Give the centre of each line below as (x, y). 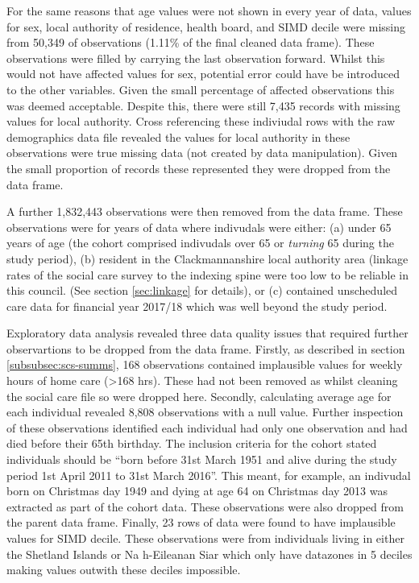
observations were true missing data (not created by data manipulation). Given (202, 153)
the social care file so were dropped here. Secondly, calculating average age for (199, 396)
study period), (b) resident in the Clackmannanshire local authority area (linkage (207, 258)
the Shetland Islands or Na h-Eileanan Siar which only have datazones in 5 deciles (209, 554)
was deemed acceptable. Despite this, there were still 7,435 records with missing (203, 105)
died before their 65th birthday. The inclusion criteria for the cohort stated (192, 443)
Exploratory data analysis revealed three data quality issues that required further (207, 333)
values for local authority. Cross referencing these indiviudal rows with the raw (201, 121)
